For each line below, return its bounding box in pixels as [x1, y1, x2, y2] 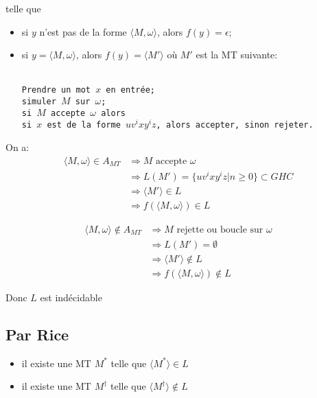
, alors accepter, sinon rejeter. [156, 120, 314, 130]
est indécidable [40, 290, 102, 304]
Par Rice [5, 323, 69, 344]
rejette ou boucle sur [176, 224, 263, 235]
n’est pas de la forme [39, 24, 127, 38]
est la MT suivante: [196, 47, 278, 62]
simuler [21, 97, 56, 107]
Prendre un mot [21, 85, 91, 95]
